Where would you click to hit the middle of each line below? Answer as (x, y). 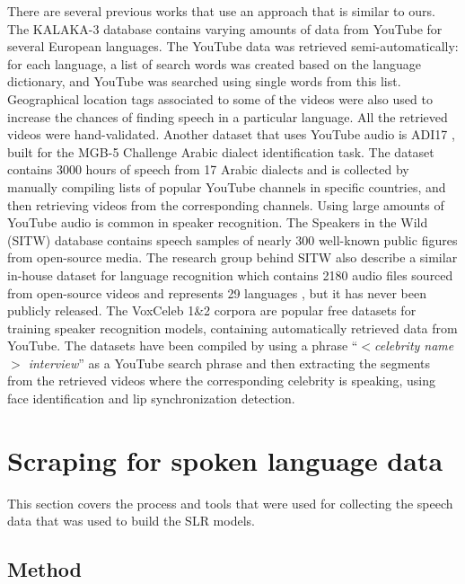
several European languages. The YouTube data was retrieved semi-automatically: (233, 46)
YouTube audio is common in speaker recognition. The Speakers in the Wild (218, 222)
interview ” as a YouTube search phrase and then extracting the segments (229, 363)
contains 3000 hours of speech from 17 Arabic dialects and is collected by (208, 169)
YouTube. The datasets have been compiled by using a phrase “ (183, 345)
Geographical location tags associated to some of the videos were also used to (220, 98)
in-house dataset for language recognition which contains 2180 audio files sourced (230, 274)
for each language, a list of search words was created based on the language (214, 63)
